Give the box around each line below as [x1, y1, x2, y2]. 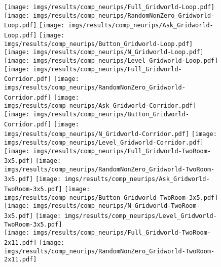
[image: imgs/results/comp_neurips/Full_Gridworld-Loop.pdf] [4, 4, 215, 11]
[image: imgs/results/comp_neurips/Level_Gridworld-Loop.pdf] [4, 57, 218, 64]
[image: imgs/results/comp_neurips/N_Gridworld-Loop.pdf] [4, 49, 204, 56]
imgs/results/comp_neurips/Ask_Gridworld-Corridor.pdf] [4, 102, 197, 110]
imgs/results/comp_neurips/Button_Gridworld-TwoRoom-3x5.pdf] [4, 194, 218, 201]
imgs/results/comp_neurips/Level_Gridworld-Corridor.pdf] [4, 139, 204, 146]
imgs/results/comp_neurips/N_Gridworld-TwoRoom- [33, 202, 200, 210]
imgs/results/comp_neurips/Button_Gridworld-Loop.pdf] [4, 40, 193, 48]
